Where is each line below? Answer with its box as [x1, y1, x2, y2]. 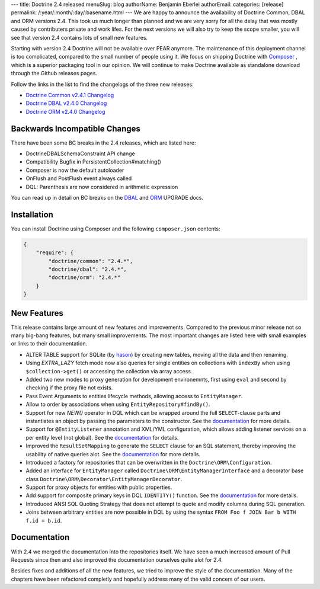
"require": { [36, 249, 74, 256]
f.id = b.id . [25, 517, 62, 524]
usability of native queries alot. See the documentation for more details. [25, 450, 201, 457]
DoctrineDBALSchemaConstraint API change [25, 150, 136, 157]
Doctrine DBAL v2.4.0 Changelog [25, 100, 107, 107]
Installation [11, 209, 53, 219]
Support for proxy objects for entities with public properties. [25, 484, 172, 491]
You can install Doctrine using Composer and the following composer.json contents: [11, 225, 220, 232]
